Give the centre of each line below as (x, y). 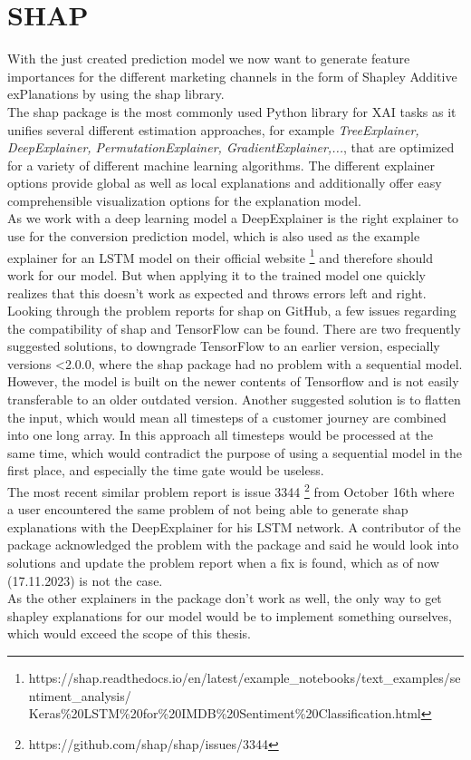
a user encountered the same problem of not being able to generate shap (208, 509)
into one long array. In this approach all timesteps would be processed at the (220, 435)
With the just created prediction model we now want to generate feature (209, 58)
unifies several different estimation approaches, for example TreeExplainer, (213, 129)
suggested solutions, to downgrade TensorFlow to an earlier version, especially (224, 346)
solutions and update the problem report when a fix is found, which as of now (223, 563)
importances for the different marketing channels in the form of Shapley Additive (232, 76)
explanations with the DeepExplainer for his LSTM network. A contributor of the (234, 526)
